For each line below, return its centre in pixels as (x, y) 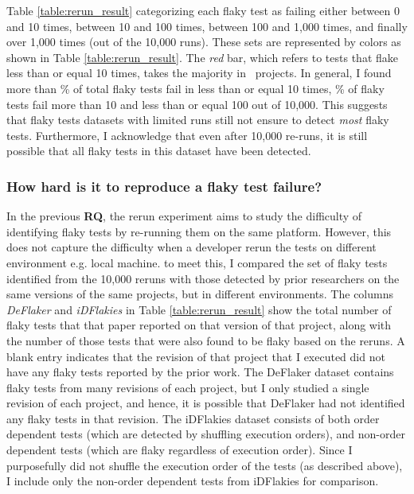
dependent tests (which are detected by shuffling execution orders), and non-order (206, 434)
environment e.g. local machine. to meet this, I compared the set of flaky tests (197, 262)
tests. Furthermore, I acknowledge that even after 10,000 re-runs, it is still (187, 135)
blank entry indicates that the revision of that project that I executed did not (196, 356)
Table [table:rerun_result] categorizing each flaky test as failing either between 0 (203, 10)
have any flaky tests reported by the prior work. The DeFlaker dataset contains (200, 372)
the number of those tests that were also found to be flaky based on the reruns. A (206, 340)
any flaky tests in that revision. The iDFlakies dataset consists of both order (193, 418)
